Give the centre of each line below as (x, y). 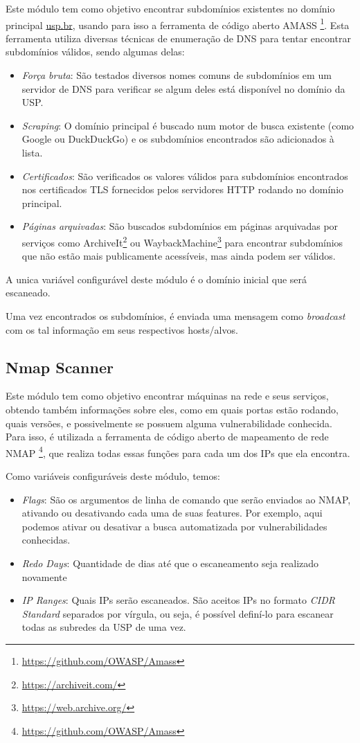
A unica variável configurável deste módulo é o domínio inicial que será (156, 279)
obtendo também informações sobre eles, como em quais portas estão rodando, (172, 409)
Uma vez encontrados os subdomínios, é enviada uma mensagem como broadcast (175, 316)
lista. (32, 152)
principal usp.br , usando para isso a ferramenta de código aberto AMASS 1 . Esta (178, 24)
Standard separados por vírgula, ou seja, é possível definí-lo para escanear (178, 613)
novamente (44, 576)
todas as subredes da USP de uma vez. (104, 627)
